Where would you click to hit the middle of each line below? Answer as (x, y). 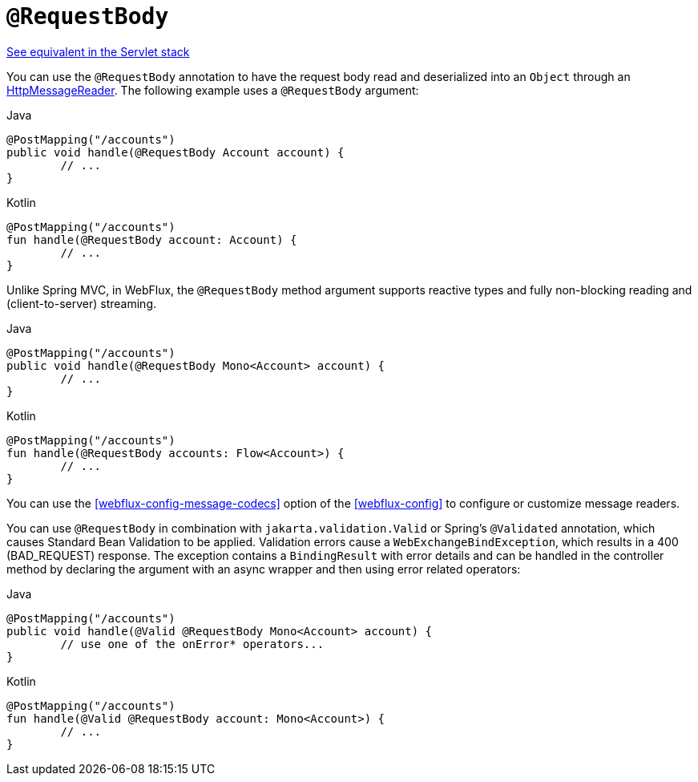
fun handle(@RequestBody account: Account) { (152, 239)
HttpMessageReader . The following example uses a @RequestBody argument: (213, 90)
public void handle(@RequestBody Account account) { (176, 152)
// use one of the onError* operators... (192, 644)
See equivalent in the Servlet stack (98, 51)
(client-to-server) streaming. (82, 303)
